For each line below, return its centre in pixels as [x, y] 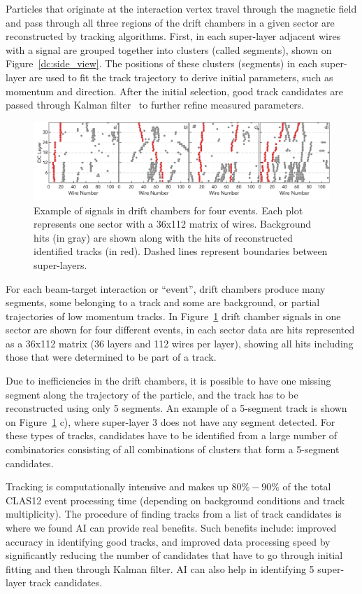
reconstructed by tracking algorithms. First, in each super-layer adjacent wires [173, 36]
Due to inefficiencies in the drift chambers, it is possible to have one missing [168, 381]
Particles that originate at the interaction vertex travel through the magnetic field [181, 8]
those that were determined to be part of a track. [111, 357]
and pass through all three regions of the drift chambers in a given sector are [170, 22]
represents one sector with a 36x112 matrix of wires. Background [172, 224]
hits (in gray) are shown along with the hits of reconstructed [163, 237]
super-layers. [60, 264]
